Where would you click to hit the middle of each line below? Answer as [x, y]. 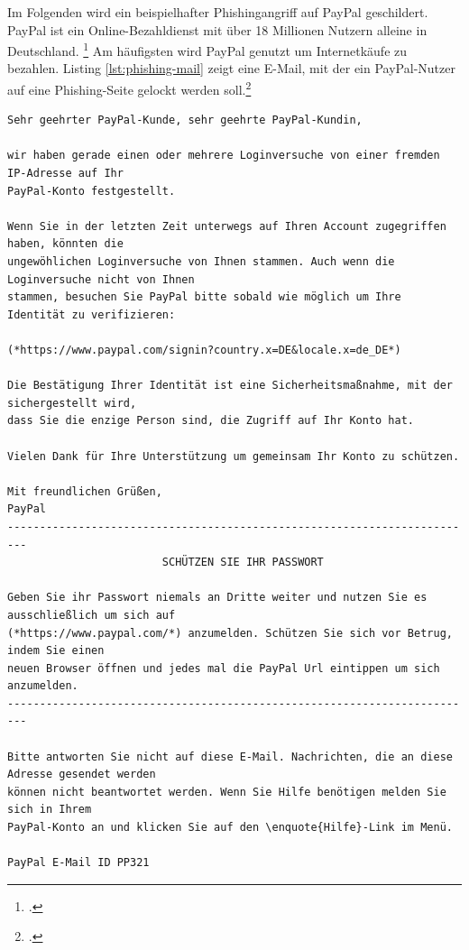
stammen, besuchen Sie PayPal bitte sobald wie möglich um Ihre [204, 297]
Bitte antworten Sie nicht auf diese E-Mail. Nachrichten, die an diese [230, 756]
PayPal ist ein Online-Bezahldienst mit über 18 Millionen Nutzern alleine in [217, 29]
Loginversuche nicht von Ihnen [101, 279]
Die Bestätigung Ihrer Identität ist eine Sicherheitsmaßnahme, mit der [230, 386]
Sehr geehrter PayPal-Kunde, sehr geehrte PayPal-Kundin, [185, 120]
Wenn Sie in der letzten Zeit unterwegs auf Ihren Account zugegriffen [227, 226]
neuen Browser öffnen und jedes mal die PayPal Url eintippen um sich [224, 668]
